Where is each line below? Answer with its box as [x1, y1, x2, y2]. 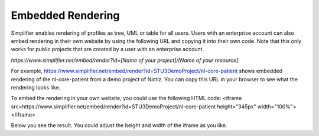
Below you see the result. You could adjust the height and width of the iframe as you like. [11, 122, 227, 129]
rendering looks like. [11, 84, 61, 91]
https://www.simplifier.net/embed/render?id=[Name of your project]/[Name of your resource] [11, 57, 239, 64]
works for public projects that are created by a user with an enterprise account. [11, 46, 204, 53]
